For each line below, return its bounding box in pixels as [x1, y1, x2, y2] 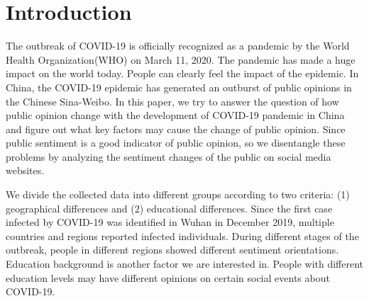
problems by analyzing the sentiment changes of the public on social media [6, 149, 331, 164]
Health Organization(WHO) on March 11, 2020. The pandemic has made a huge [6, 52, 356, 67]
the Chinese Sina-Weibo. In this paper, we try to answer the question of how [6, 93, 339, 108]
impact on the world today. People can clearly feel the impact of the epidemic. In [6, 66, 359, 81]
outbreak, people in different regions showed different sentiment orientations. [6, 242, 339, 257]
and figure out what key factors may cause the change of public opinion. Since [6, 121, 346, 136]
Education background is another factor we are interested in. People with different [6, 256, 364, 271]
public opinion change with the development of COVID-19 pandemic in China [6, 108, 345, 123]
